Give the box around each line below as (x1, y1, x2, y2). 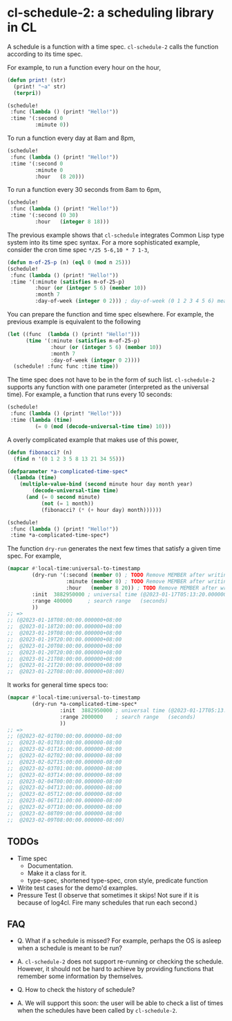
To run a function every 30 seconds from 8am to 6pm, (7, 186, 162, 194)
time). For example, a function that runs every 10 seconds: (7, 390, 173, 399)
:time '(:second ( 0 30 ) (10, 212, 79, 219)
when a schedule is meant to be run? (17, 944, 123, 952)
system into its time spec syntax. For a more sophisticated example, (7, 238, 200, 247)
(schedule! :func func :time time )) (13, 363, 119, 370)
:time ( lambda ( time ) (10, 417, 72, 424)
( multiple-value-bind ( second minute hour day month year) (19, 481, 193, 488)
